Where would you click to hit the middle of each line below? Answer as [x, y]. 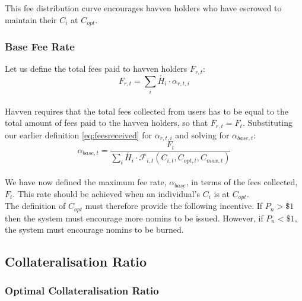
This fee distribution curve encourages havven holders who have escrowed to [143, 8]
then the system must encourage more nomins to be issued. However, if [134, 218]
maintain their [31, 19]
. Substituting [268, 123]
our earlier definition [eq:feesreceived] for [79, 134]
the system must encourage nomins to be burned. [94, 229]
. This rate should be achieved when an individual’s [107, 193]
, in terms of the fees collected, [242, 182]
